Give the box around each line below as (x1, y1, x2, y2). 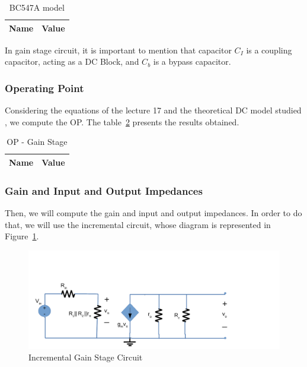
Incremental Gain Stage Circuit (28, 351, 143, 363)
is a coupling (246, 43, 292, 56)
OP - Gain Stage (7, 135, 68, 148)
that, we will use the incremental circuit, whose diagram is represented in (5, 218, 271, 230)
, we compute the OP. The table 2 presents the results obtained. (5, 115, 239, 128)
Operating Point (5, 80, 84, 95)
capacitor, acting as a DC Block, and (5, 55, 139, 68)
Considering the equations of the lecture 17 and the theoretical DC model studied (5, 104, 302, 116)
